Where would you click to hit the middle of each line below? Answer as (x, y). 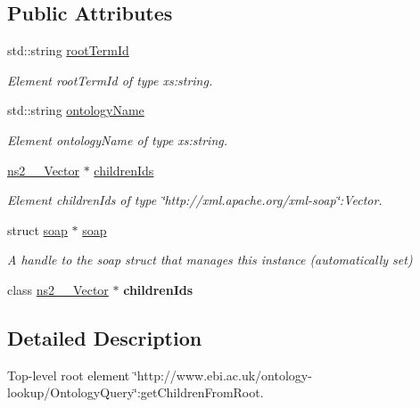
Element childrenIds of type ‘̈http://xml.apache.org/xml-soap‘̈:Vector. (195, 200)
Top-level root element (69, 375)
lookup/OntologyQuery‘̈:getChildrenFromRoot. (136, 392)
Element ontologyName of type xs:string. (118, 139)
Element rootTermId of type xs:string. (110, 80)
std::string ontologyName (76, 110)
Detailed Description (105, 337)
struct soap (37, 229)
